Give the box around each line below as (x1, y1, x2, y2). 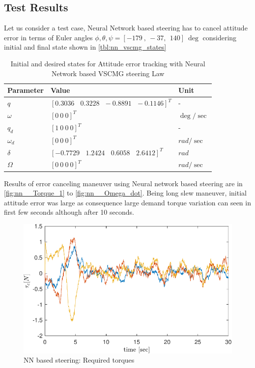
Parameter (7, 85, 44, 95)
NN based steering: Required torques (24, 355, 135, 365)
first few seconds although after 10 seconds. (4, 207, 134, 217)
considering (202, 32, 237, 42)
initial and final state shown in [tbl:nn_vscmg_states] (4, 42, 167, 52)
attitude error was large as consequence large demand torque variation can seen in (4, 197, 251, 207)
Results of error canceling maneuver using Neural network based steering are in (4, 178, 243, 188)
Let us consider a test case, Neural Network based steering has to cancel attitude (4, 23, 248, 33)
